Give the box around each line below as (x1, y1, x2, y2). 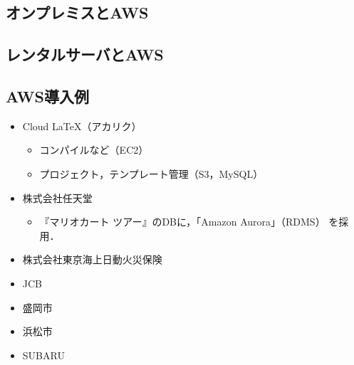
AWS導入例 (6, 85, 89, 107)
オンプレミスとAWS (6, 1, 149, 23)
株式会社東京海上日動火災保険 (22, 252, 162, 267)
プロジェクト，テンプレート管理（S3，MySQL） (39, 166, 264, 181)
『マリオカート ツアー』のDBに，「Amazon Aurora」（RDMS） (39, 214, 326, 229)
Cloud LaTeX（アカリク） (22, 118, 142, 133)
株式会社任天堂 (22, 190, 93, 205)
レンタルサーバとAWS (6, 43, 164, 65)
